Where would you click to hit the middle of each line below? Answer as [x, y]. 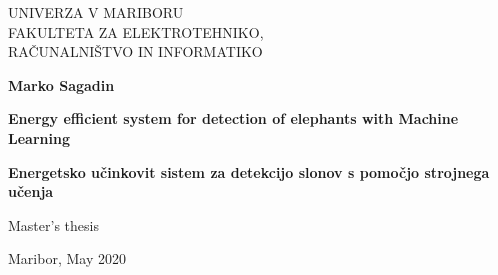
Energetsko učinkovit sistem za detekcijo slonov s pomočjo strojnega [249, 171]
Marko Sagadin [61, 84]
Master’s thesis [53, 224]
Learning [39, 137]
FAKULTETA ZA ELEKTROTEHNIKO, [136, 31]
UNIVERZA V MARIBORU [96, 12]
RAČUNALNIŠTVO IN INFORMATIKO [135, 51]
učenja [31, 191]
